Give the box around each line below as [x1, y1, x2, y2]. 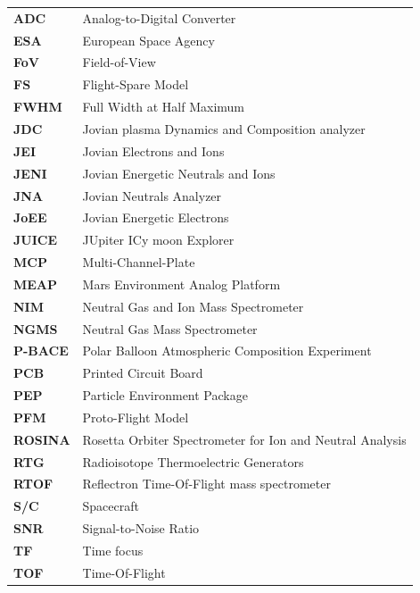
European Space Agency [82, 30, 215, 49]
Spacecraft [82, 497, 139, 515]
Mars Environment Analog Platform [82, 274, 281, 293]
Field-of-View [82, 53, 156, 71]
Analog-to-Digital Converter [82, 8, 236, 27]
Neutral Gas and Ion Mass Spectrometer [82, 296, 304, 315]
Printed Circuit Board [82, 363, 203, 382]
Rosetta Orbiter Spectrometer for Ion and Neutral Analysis [82, 430, 407, 448]
